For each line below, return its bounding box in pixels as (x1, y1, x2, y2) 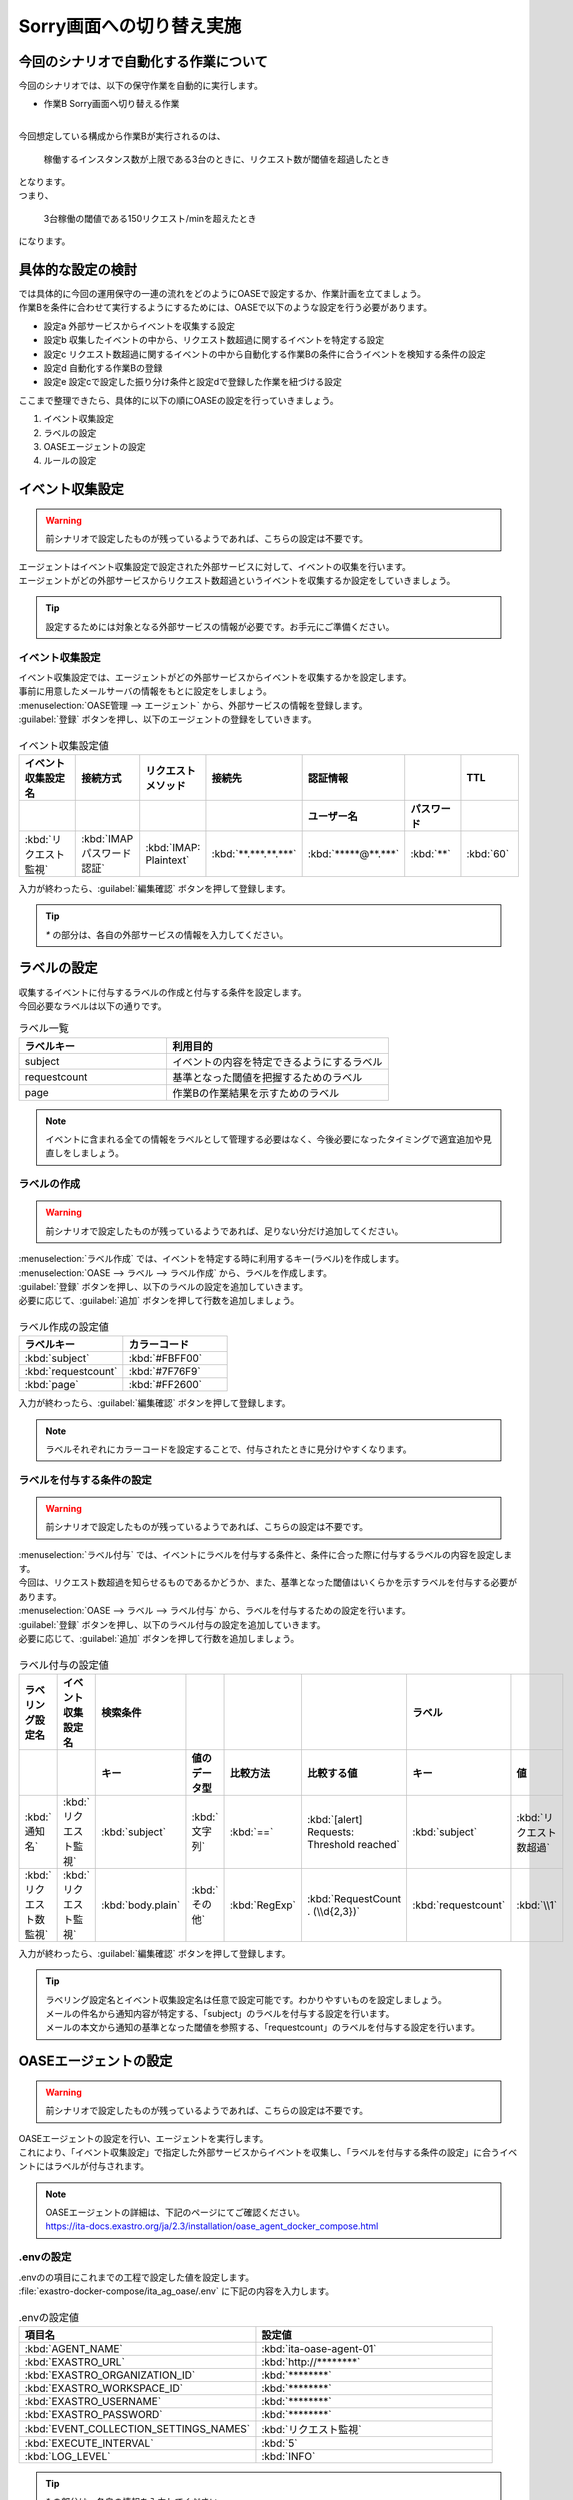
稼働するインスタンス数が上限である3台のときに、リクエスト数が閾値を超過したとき (43, 153, 390, 165)
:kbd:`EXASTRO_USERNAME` (24, 2394, 162, 2408)
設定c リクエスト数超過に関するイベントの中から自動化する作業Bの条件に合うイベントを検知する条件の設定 (43, 348, 487, 360)
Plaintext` (145, 853, 190, 867)
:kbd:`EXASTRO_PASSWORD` (24, 2407, 163, 2421)
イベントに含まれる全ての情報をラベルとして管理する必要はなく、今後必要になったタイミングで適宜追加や (45, 1133, 484, 1145)
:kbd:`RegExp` (229, 1898, 297, 1912)
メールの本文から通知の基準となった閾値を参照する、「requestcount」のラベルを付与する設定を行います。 (45, 2021, 480, 2034)
